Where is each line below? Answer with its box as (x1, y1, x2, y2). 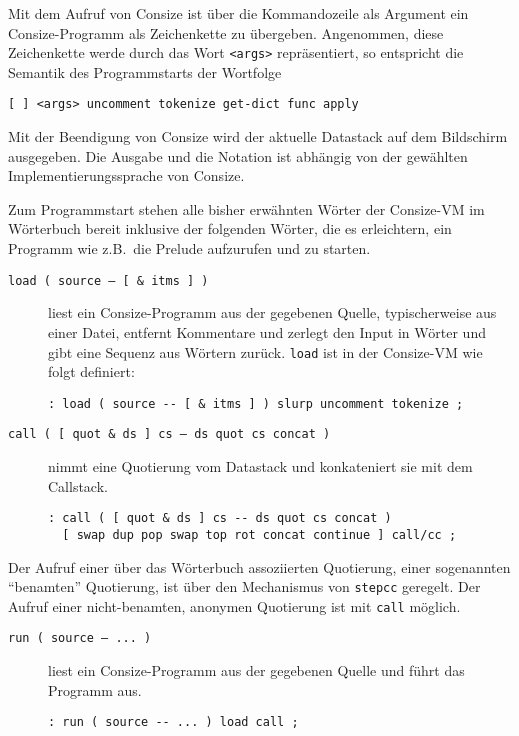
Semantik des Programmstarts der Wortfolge (8, 61, 282, 82)
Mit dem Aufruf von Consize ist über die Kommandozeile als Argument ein (8, 3, 469, 23)
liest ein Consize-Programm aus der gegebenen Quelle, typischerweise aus (48, 302, 497, 323)
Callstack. (48, 475, 108, 496)
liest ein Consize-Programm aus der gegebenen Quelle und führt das (48, 660, 465, 681)
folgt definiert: (48, 361, 135, 382)
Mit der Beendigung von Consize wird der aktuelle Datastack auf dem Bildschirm (8, 126, 508, 147)
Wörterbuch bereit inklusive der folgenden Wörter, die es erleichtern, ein (8, 218, 452, 239)
